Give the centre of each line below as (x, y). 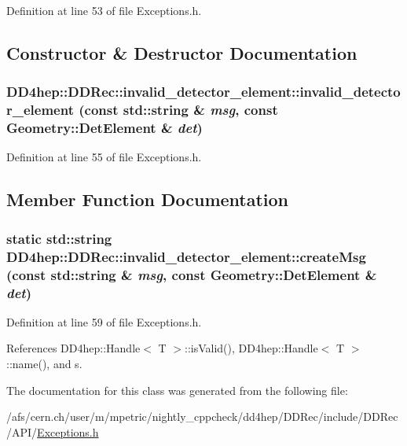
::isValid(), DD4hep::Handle (251, 348)
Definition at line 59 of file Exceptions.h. (104, 321)
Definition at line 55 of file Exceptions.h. (104, 157)
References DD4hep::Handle (73, 348)
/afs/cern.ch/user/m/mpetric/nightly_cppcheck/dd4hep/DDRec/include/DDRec (202, 417)
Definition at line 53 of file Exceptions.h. (104, 10)
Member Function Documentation (148, 199)
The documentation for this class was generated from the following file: (177, 390)
